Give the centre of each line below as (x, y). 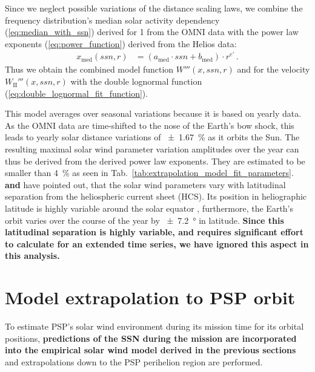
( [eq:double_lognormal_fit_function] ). (77, 93)
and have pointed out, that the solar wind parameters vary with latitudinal (145, 184)
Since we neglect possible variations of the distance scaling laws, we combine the (154, 8)
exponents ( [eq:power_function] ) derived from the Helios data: (121, 43)
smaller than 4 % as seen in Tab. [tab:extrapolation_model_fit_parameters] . (149, 173)
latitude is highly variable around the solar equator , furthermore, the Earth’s (149, 208)
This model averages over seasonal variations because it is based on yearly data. (153, 113)
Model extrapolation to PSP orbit (150, 297)
